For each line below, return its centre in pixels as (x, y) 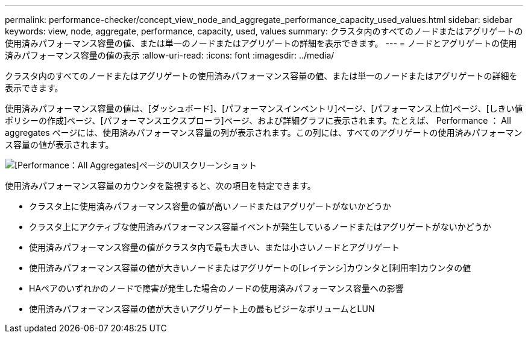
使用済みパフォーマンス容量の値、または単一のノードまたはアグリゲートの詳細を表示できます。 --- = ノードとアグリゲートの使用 (261, 43)
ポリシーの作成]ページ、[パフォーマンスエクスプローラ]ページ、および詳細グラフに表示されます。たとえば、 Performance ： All (258, 120)
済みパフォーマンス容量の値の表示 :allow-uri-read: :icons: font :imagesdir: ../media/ (170, 55)
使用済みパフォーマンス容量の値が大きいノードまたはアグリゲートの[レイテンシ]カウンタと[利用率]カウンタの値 (250, 268)
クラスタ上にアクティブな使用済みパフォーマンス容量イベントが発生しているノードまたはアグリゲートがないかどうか (260, 227)
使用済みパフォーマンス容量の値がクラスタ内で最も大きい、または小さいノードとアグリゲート (214, 247)
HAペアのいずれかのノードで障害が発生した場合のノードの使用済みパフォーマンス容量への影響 (216, 288)
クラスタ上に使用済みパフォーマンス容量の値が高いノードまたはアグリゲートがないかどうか (210, 206)
